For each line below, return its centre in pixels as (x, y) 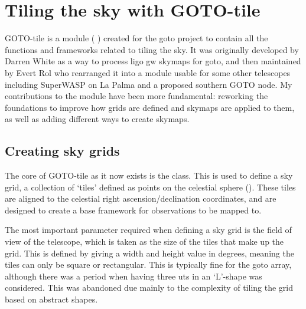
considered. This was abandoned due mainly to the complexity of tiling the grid (149, 287)
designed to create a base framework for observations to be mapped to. (133, 210)
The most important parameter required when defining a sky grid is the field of (148, 230)
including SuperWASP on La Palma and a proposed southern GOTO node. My (149, 84)
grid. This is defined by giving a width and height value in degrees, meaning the (149, 253)
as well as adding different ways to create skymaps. (97, 119)
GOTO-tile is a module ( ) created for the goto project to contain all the (136, 38)
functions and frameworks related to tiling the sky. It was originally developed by (152, 49)
